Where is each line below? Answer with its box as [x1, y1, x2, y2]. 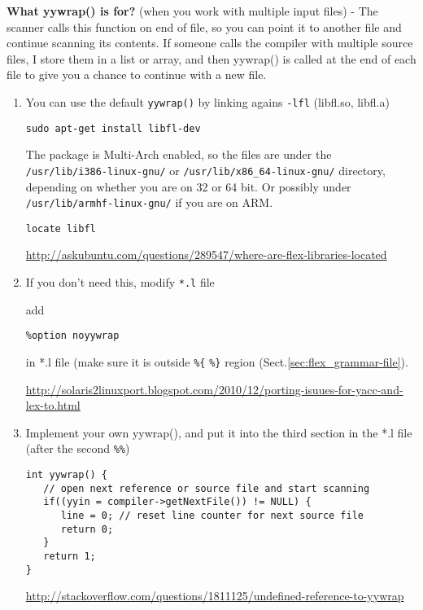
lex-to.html [25, 397, 81, 414]
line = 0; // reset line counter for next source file [60, 510, 364, 521]
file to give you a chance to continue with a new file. [7, 66, 267, 83]
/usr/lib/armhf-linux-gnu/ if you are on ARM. [25, 194, 273, 211]
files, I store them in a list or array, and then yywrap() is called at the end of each [7, 50, 416, 67]
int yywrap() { [25, 469, 108, 481]
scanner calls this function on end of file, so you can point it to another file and [7, 18, 402, 35]
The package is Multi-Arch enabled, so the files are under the [25, 146, 332, 163]
